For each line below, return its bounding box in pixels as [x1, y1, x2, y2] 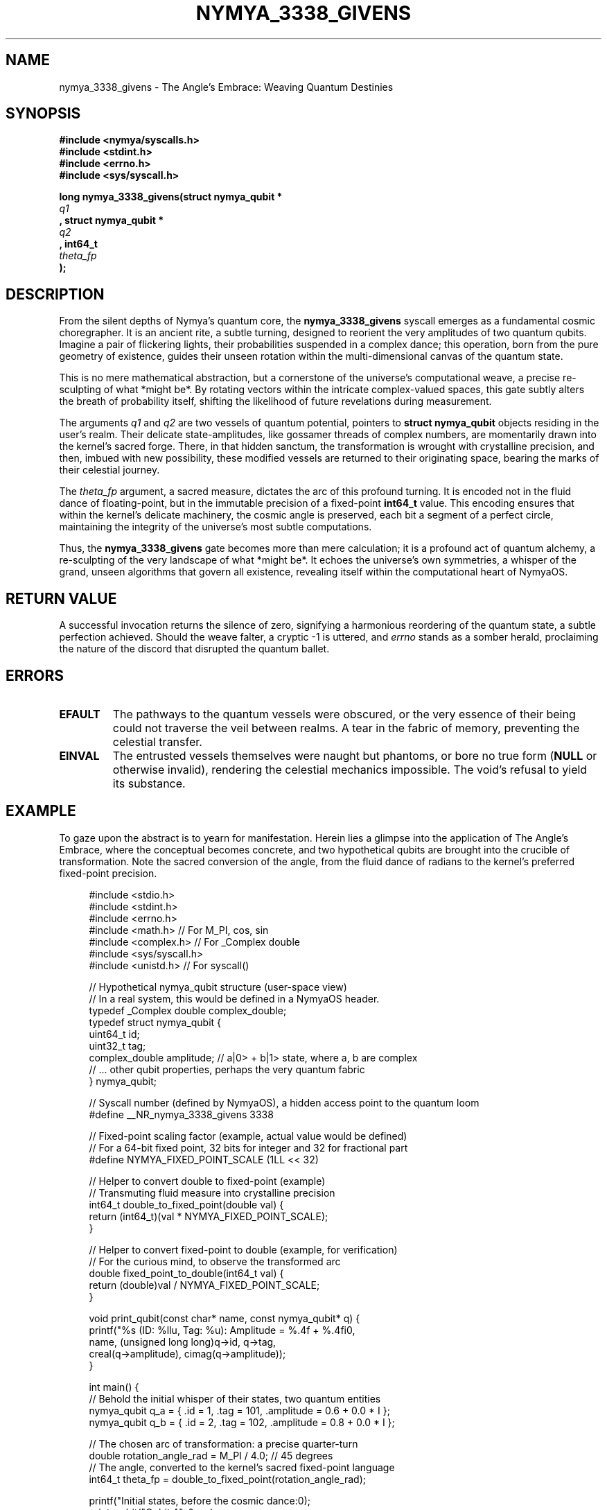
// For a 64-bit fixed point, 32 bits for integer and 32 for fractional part [89, 1141, 408, 1154]
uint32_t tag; [89, 1039, 146, 1052]
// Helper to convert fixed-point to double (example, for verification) [89, 1243, 398, 1256]
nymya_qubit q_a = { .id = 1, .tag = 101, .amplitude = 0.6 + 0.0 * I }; [89, 1404, 390, 1416]
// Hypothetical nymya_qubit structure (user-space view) [89, 980, 347, 993]
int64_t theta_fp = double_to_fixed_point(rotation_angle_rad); [89, 1473, 366, 1485]
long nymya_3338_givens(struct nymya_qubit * [59, 191, 283, 203]
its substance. [112, 776, 186, 790]
